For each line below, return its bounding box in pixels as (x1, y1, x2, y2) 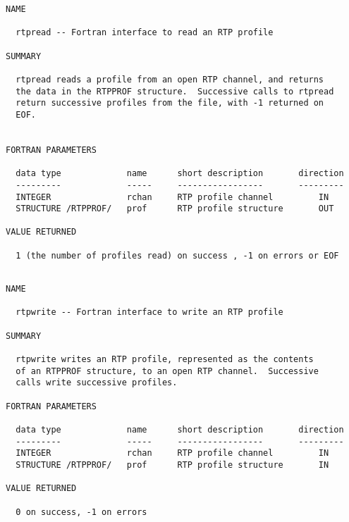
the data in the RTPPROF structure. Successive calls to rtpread (16, 86, 334, 97)
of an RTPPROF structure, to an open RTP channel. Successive (16, 366, 319, 376)
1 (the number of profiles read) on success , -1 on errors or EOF (16, 250, 339, 261)
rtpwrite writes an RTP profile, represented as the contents (16, 354, 314, 365)
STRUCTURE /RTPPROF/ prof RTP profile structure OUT (16, 204, 334, 214)
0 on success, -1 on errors (16, 507, 147, 517)
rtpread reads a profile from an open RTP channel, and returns (16, 74, 324, 85)
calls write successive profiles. (16, 378, 178, 388)
